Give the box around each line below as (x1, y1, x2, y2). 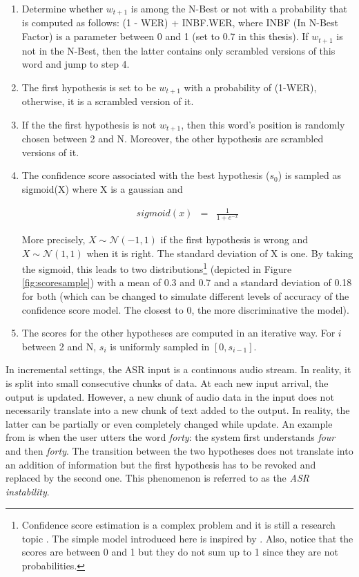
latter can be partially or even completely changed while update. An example (6, 416, 333, 431)
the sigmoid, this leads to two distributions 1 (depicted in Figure (21, 260, 292, 276)
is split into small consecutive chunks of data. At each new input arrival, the (6, 375, 329, 390)
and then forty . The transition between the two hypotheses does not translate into (6, 443, 353, 457)
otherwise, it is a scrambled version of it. (21, 94, 194, 108)
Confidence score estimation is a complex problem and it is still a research (21, 518, 336, 532)
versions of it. (21, 144, 79, 159)
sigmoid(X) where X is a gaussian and (21, 181, 183, 196)
